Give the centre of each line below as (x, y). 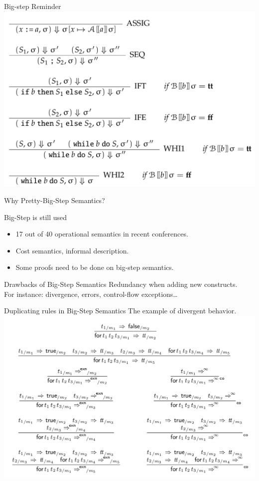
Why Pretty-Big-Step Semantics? (55, 200)
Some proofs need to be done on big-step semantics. (95, 267)
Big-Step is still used (36, 217)
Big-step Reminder (33, 6)
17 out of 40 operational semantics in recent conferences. (102, 234)
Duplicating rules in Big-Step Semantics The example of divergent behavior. (120, 311)
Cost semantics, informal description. (72, 250)
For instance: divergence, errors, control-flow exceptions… (91, 294)
